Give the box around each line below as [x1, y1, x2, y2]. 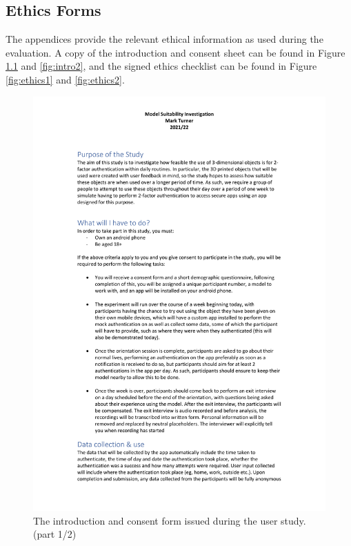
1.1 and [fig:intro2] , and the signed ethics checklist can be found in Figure [6, 59, 317, 73]
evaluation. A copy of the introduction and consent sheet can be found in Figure [6, 45, 345, 59]
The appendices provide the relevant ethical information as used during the [6, 32, 323, 46]
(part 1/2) [33, 527, 77, 541]
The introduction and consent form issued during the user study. [33, 513, 306, 527]
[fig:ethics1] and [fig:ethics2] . [6, 72, 125, 86]
